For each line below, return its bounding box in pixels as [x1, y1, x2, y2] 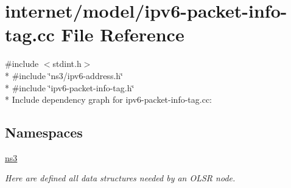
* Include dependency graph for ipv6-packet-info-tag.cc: [5, 93, 212, 106]
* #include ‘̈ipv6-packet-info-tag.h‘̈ [5, 81, 135, 94]
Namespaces [5, 123, 83, 142]
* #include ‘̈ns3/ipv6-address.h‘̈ [5, 69, 123, 82]
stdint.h [52, 57, 82, 70]
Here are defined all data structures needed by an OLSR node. [5, 172, 236, 184]
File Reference [61, 22, 184, 47]
